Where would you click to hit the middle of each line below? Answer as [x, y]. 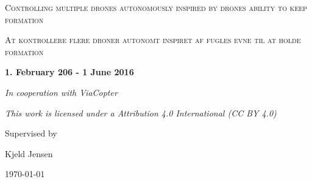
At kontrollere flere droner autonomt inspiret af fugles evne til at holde [153, 40]
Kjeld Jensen [29, 153]
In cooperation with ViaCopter [61, 92]
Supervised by [31, 133]
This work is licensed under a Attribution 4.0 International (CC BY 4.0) [141, 113]
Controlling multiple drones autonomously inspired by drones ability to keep [156, 7]
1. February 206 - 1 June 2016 [69, 72]
